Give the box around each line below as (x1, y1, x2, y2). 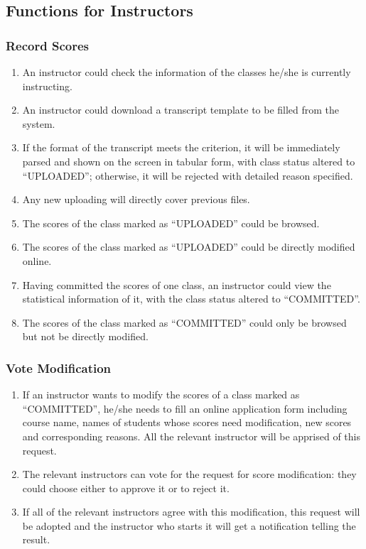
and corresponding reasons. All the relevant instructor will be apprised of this (22, 428, 361, 443)
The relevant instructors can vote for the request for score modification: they (22, 467, 357, 482)
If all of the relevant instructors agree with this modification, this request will (22, 504, 360, 519)
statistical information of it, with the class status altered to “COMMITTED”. (22, 291, 360, 306)
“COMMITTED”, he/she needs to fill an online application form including (22, 401, 348, 415)
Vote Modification (6, 359, 112, 376)
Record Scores (6, 36, 90, 54)
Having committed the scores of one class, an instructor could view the (22, 277, 331, 292)
